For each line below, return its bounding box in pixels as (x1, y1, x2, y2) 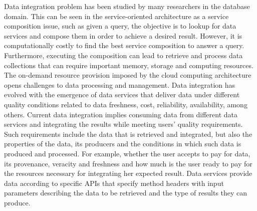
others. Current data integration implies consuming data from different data (4, 109, 237, 119)
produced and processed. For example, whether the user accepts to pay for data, (4, 148, 250, 158)
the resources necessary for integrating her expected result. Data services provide (4, 168, 252, 178)
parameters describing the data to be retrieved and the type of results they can (4, 187, 247, 198)
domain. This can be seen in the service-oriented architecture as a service (4, 11, 229, 21)
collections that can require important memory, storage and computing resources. (4, 60, 253, 70)
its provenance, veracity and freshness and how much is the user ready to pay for (4, 158, 252, 168)
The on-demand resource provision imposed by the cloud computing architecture (4, 70, 251, 80)
